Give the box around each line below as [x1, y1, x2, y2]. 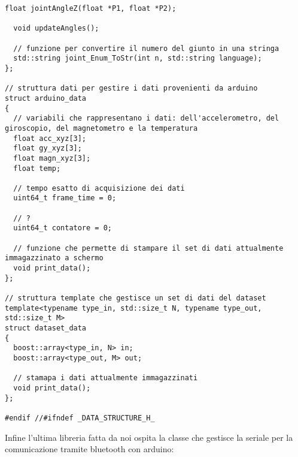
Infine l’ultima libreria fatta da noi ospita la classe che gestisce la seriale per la [5, 431, 293, 443]
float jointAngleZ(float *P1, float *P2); [5, 4, 177, 13]
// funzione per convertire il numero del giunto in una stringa [13, 44, 279, 53]
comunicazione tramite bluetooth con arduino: [5, 443, 174, 455]
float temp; [13, 164, 61, 173]
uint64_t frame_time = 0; [13, 194, 117, 203]
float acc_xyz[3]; [13, 134, 87, 143]
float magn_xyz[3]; [13, 154, 91, 163]
